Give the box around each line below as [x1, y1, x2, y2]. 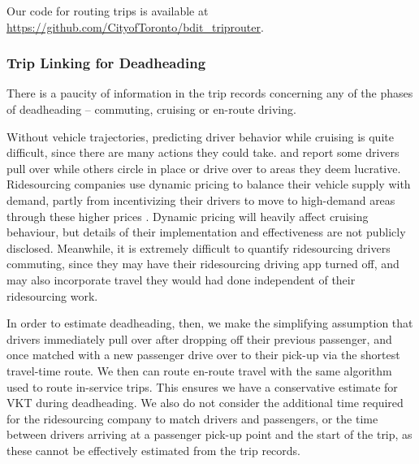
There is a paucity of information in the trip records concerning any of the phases [6, 85, 413, 102]
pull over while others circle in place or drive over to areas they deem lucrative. [6, 159, 401, 176]
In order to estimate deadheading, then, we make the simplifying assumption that [6, 314, 413, 332]
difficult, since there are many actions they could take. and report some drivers [6, 144, 400, 161]
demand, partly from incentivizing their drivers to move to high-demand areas [6, 191, 395, 208]
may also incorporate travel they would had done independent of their [6, 271, 356, 288]
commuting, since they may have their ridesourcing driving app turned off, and [6, 255, 400, 272]
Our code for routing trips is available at [6, 2, 209, 19]
